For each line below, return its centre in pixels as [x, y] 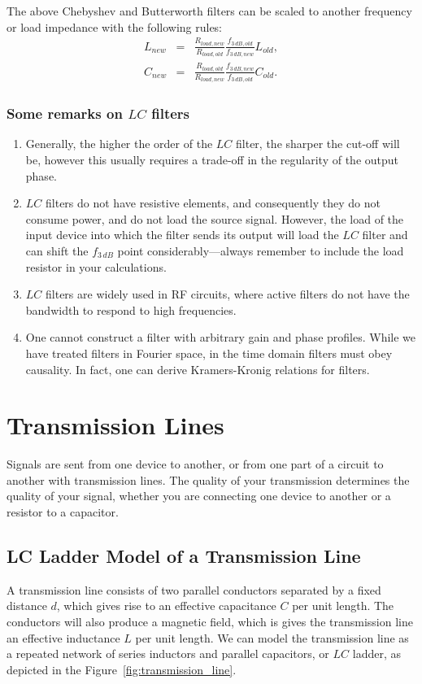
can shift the [57, 250]
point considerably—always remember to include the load [261, 250]
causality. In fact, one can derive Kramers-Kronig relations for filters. [198, 369]
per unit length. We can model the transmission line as [272, 637]
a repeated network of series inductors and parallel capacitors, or [168, 654]
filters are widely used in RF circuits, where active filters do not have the [228, 294]
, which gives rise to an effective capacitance [166, 606]
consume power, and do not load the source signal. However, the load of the [215, 218]
